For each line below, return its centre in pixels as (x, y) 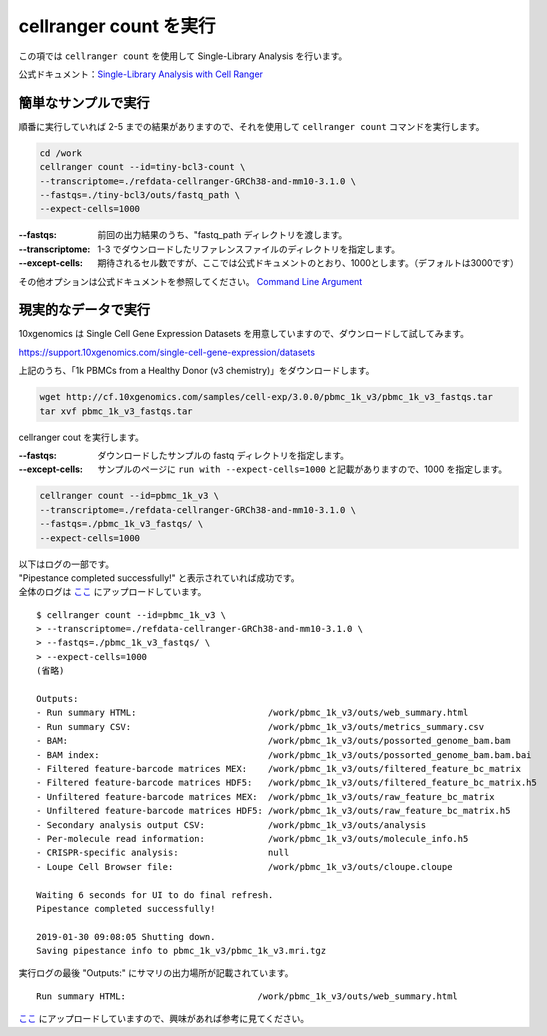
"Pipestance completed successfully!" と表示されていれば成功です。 (159, 577)
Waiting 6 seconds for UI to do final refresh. (155, 894)
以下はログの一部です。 (66, 564)
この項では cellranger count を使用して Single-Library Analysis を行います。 (183, 56)
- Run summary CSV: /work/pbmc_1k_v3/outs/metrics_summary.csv (260, 726)
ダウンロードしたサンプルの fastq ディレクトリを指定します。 (223, 455)
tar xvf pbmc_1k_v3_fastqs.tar (116, 411)
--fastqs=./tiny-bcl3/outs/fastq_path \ (139, 195)
